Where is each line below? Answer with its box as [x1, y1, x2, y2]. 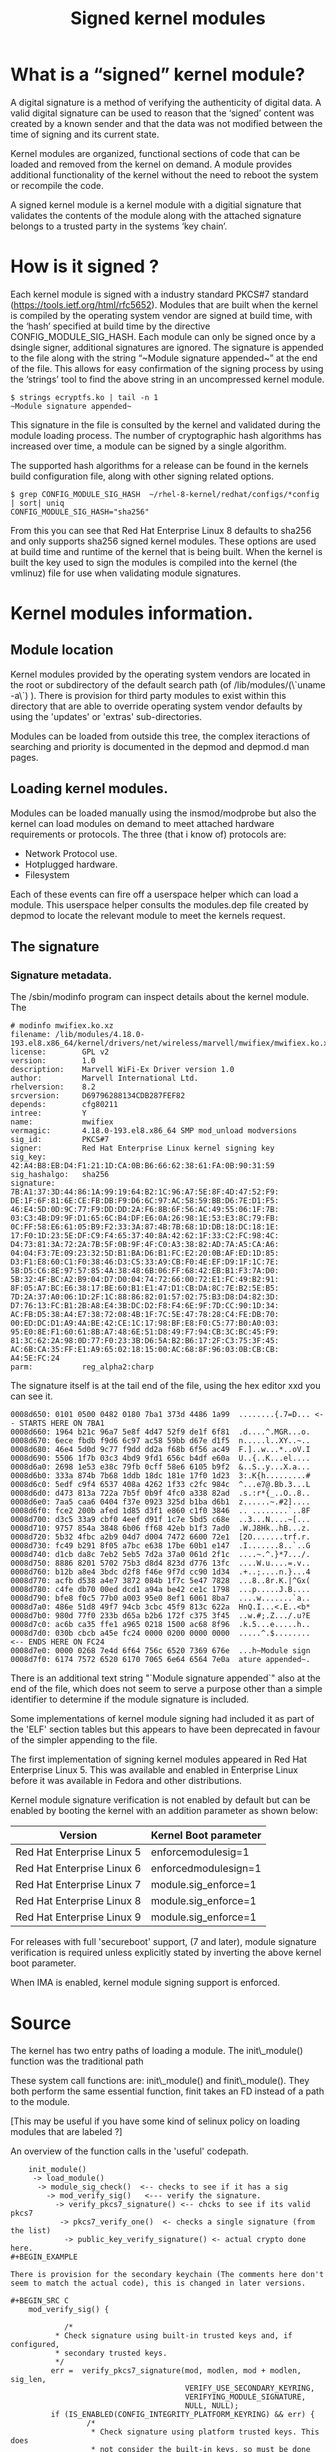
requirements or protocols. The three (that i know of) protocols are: [10, 828, 287, 840]
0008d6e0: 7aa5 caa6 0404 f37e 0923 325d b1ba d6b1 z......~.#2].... [10, 1497, 311, 1507]
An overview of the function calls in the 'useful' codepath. [10, 2145, 249, 2157]
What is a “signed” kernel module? [10, 63, 306, 86]
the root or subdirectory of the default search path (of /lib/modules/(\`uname [10, 678, 326, 691]
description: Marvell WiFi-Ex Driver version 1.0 [10, 1065, 235, 1075]
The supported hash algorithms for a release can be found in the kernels [10, 459, 309, 471]
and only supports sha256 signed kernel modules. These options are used [10, 535, 317, 547]
